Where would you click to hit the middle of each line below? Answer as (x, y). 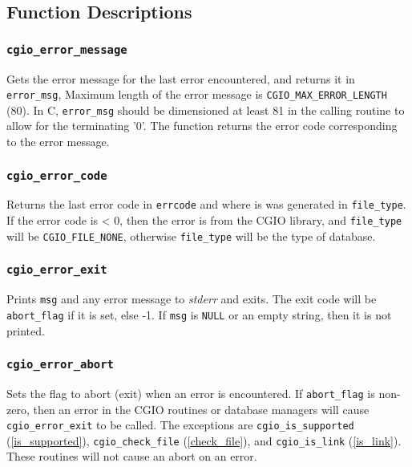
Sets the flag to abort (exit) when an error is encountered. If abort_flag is (191, 393)
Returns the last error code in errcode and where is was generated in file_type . (206, 204)
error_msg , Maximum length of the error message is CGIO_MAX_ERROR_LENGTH (197, 94)
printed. (26, 330)
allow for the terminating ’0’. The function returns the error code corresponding (202, 126)
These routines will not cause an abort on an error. (132, 456)
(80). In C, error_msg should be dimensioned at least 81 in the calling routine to (206, 110)
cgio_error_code (57, 175)
